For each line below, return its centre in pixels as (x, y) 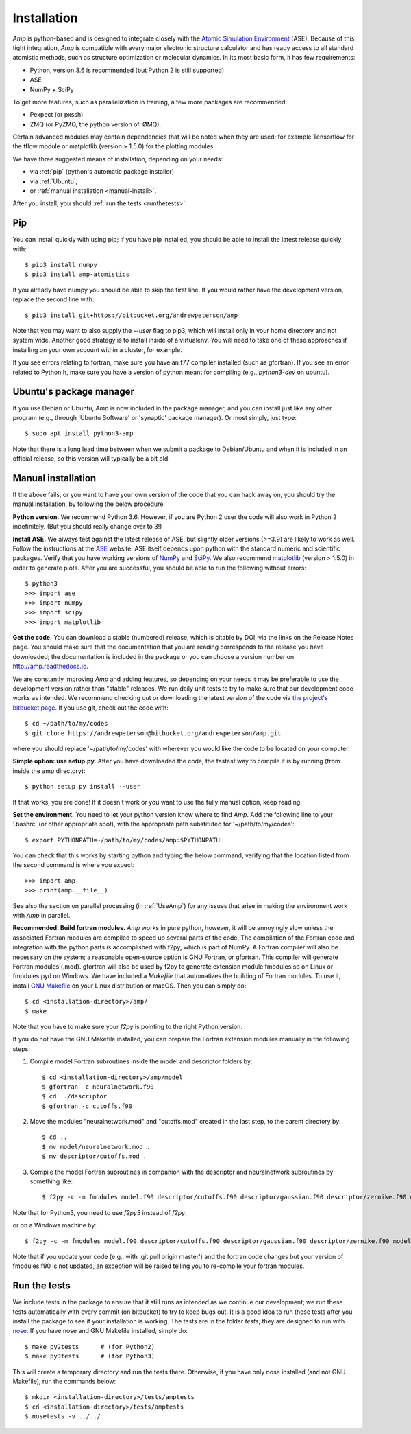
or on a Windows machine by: (55, 1225)
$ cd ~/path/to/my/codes (66, 724)
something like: (51, 1181)
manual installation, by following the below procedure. (89, 504)
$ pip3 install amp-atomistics (77, 274)
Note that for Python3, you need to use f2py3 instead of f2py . (100, 1212)
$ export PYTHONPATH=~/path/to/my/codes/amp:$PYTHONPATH (123, 840)
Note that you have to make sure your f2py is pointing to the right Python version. (128, 1026)
